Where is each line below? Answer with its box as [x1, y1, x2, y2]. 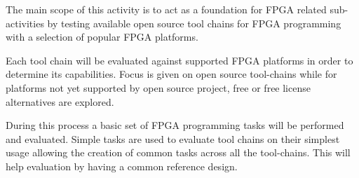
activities [6, 15, 44, 30]
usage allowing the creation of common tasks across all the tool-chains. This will [6, 145, 351, 160]
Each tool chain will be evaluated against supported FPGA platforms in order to [6, 53, 353, 67]
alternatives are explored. [6, 94, 114, 109]
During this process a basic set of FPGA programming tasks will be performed [6, 118, 344, 132]
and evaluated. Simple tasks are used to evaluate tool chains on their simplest [6, 131, 340, 146]
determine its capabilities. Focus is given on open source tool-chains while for [6, 67, 337, 81]
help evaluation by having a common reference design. [6, 158, 238, 173]
